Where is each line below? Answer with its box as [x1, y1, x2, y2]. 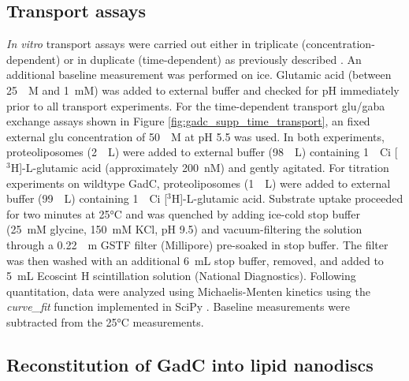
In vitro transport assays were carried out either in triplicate [6, 35, 299, 52]
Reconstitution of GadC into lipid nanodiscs [6, 352, 374, 376]
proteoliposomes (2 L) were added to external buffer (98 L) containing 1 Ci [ [6, 144, 398, 160]
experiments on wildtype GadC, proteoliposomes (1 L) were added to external [6, 174, 391, 191]
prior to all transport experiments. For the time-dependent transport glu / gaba [6, 97, 385, 114]
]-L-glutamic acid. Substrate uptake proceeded [180, 190, 403, 207]
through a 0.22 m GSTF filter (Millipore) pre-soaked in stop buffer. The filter [6, 236, 389, 252]
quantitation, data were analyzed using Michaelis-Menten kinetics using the [6, 282, 370, 299]
